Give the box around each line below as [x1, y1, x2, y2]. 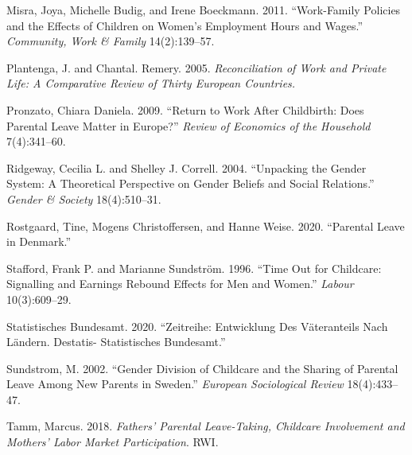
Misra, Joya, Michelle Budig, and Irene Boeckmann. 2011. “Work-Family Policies [6, 2, 401, 17]
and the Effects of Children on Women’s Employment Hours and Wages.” [6, 17, 363, 33]
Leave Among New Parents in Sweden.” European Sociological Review [6, 375, 344, 392]
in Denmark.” [6, 233, 72, 250]
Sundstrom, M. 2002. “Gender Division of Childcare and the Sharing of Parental [6, 360, 398, 376]
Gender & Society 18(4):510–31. [6, 190, 161, 207]
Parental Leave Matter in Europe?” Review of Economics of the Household [6, 117, 371, 134]
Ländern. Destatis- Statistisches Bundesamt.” [6, 333, 226, 350]
